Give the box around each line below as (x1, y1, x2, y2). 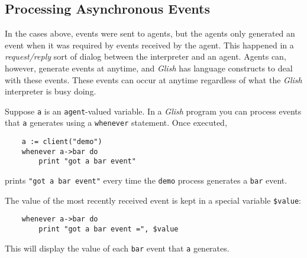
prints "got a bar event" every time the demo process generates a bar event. (5, 174, 287, 187)
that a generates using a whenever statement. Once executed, (5, 116, 227, 129)
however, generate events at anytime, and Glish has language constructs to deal (5, 61, 293, 74)
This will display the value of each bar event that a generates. (5, 241, 230, 254)
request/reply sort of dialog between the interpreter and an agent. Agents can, (5, 50, 286, 63)
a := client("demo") (21, 138, 102, 146)
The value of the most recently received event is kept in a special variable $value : (5, 194, 301, 206)
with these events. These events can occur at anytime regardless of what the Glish (5, 73, 302, 86)
